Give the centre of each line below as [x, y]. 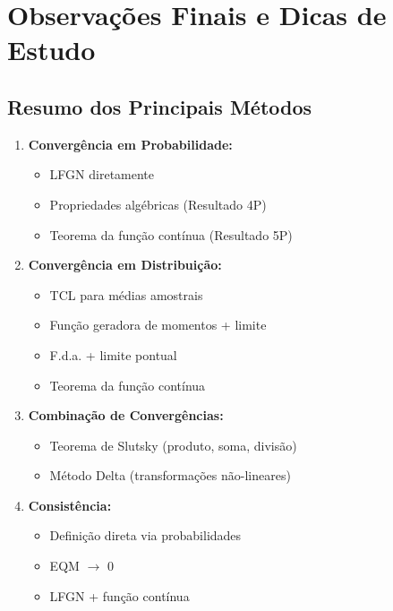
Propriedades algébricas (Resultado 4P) [158, 204]
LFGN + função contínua [120, 595]
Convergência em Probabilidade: [130, 144]
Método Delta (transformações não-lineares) [170, 475]
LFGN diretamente [102, 174]
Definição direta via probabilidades [145, 535]
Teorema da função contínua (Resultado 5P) [171, 234]
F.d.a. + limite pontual [113, 354]
